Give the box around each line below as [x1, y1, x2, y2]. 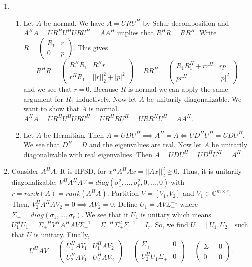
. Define [113, 199, 138, 209]
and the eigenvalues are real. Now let [89, 139, 202, 150]
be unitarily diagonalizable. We [146, 93, 242, 104]
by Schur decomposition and [143, 17, 229, 28]
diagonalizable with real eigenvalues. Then [23, 149, 152, 159]
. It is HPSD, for [56, 166, 106, 176]
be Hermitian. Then [43, 130, 104, 140]
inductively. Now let [76, 93, 137, 104]
